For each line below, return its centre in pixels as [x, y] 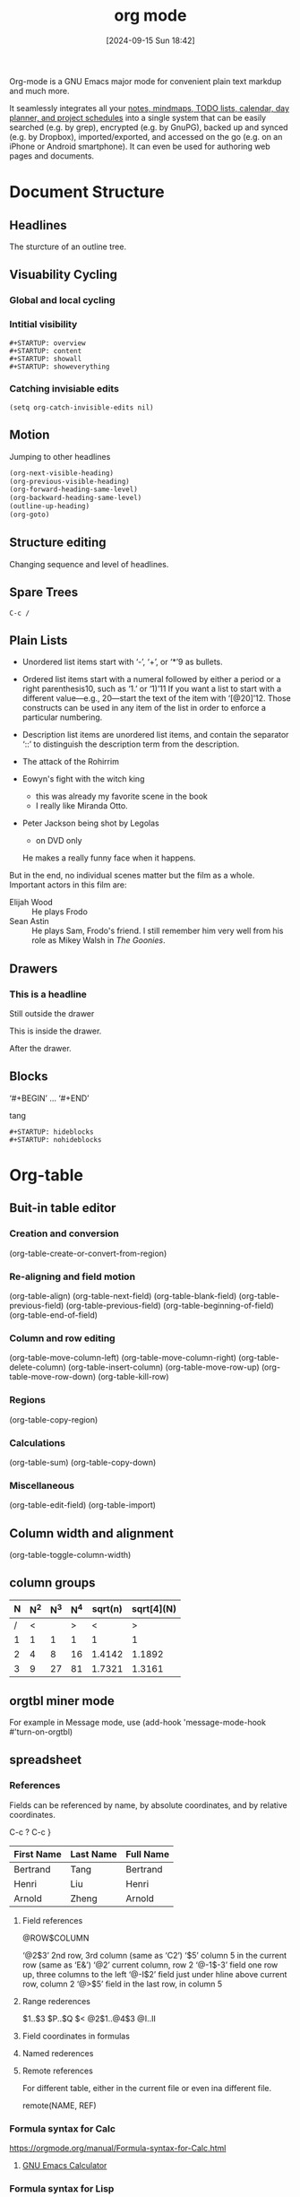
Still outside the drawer [52, 1014]
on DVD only [59, 841]
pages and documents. [52, 156]
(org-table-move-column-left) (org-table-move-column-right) [123, 1358]
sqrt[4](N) [154, 1609]
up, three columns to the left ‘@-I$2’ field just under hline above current [154, 1974]
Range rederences [56, 2001]
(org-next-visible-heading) [62, 473]
